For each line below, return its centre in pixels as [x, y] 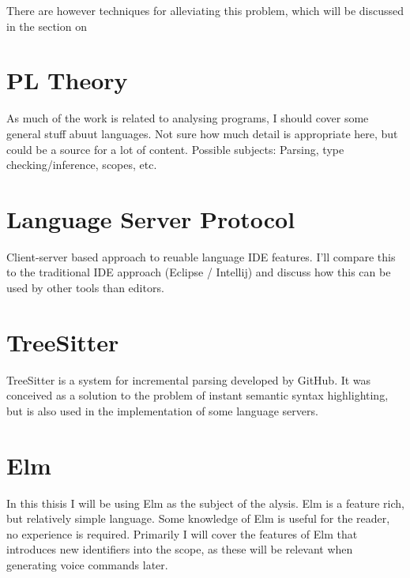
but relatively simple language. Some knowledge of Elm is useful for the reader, [198, 518]
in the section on [47, 26]
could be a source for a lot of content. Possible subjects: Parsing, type [175, 149]
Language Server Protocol [151, 218]
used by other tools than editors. [85, 287]
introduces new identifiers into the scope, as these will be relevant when [180, 549]
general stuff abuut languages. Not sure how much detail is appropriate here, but [202, 133]
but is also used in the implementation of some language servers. [162, 410]
